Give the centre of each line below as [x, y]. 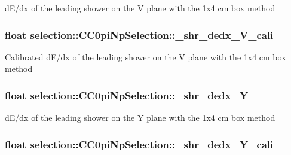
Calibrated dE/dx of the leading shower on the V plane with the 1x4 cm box [145, 57]
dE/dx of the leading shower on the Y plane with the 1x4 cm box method [140, 118]
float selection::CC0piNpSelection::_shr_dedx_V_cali [139, 34]
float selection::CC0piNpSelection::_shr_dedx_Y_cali [139, 144]
